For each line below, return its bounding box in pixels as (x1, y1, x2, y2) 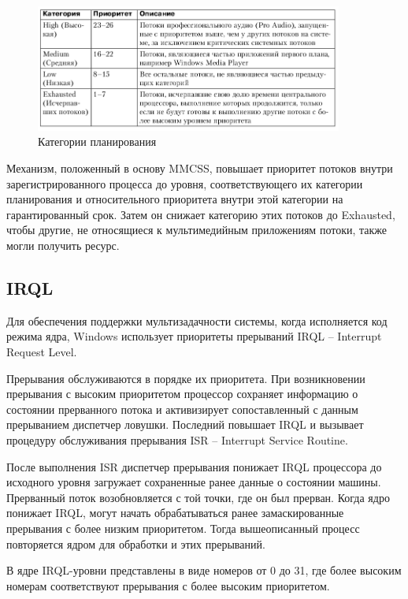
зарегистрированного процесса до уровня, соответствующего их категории (6, 175, 363, 192)
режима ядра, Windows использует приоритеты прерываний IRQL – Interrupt (6, 328, 382, 344)
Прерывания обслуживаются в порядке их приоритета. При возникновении (6, 370, 365, 386)
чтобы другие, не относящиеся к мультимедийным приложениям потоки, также (6, 221, 387, 238)
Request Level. (6, 343, 77, 359)
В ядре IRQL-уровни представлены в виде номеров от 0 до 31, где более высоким (6, 562, 402, 579)
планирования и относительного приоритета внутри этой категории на (6, 191, 343, 207)
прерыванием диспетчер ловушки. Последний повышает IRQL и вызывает (6, 416, 364, 433)
